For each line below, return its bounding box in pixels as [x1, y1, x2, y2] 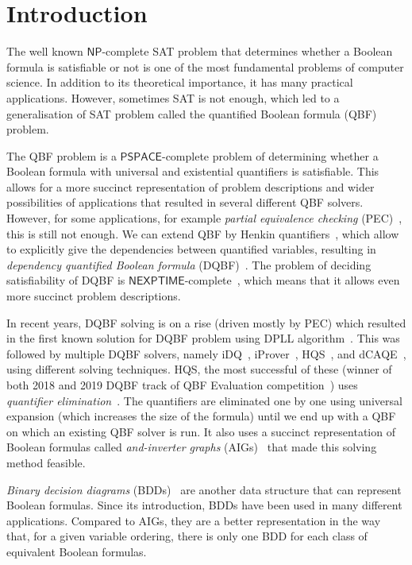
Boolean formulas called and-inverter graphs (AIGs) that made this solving [6, 439, 377, 455]
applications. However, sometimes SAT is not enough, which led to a [6, 89, 340, 106]
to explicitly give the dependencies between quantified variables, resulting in [6, 241, 376, 257]
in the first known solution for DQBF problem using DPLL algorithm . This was [6, 330, 400, 346]
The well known [6, 43, 83, 60]
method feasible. [6, 454, 86, 470]
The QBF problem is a [6, 147, 117, 164]
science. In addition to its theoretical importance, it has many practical [6, 74, 353, 91]
